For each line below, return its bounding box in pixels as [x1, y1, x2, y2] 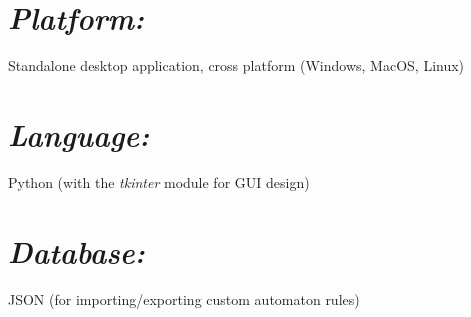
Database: [8, 230, 145, 272]
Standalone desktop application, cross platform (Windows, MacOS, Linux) [8, 55, 465, 76]
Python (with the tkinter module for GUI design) [8, 171, 310, 192]
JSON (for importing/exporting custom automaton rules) [8, 288, 360, 309]
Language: [8, 113, 150, 155]
